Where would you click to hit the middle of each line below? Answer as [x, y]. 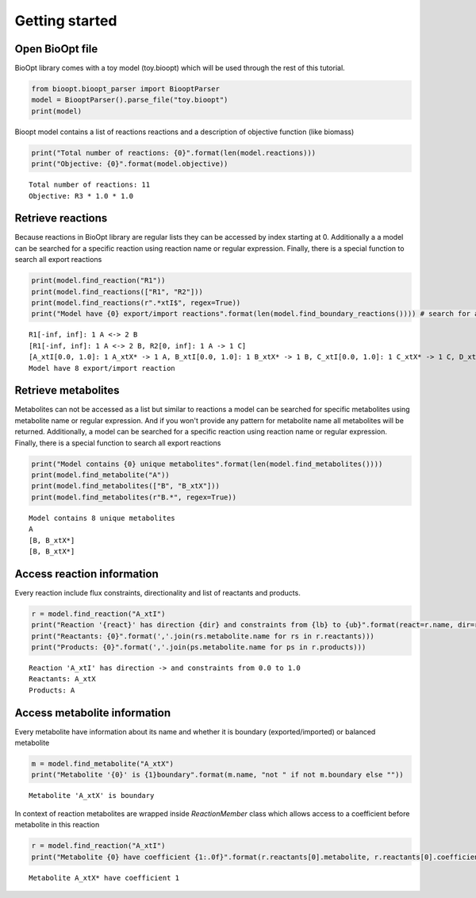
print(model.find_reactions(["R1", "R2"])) [117, 291]
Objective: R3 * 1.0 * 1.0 [81, 196]
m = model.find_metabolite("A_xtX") [103, 764]
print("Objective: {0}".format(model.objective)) [130, 164]
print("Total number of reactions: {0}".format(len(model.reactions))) [174, 152]
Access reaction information [86, 574]
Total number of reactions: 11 [90, 185]
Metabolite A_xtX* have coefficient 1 [104, 878]
